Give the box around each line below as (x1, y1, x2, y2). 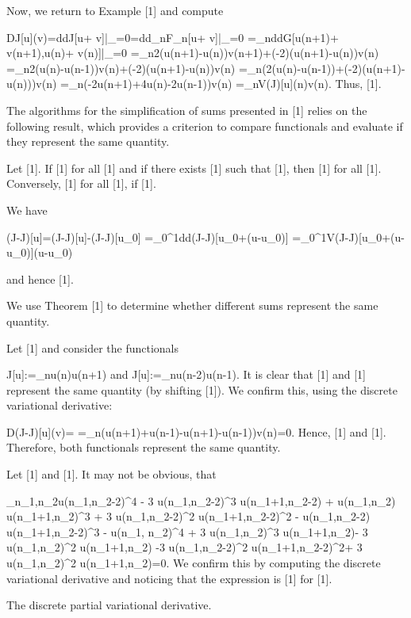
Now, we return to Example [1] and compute (6, 2, 224, 18)
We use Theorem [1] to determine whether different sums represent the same (6, 297, 378, 314)
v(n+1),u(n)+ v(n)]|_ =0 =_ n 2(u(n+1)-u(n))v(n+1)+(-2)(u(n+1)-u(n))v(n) (6, 44, 379, 61)
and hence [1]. (6, 270, 74, 287)
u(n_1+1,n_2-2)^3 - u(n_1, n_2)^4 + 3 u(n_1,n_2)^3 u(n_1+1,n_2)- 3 (6, 523, 368, 540)
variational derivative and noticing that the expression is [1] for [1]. (6, 570, 332, 586)
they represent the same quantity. (6, 133, 170, 150)
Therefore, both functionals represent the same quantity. (6, 439, 281, 456)
